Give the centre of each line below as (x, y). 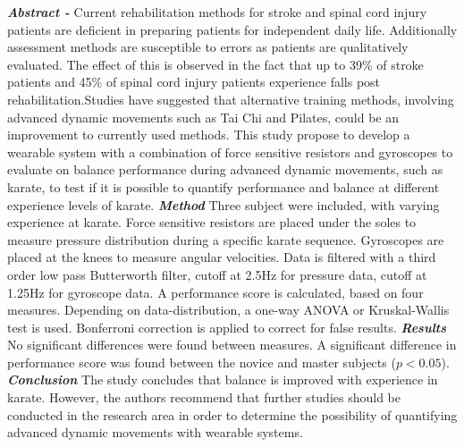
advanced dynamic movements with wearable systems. (155, 432)
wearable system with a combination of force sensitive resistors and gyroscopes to (230, 152)
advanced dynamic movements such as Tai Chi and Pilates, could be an (203, 117)
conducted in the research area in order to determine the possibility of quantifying (232, 414)
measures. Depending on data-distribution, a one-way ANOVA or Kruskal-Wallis (228, 310)
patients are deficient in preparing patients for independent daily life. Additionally (232, 29)
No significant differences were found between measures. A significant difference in (232, 345)
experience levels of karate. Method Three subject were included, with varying (224, 204)
